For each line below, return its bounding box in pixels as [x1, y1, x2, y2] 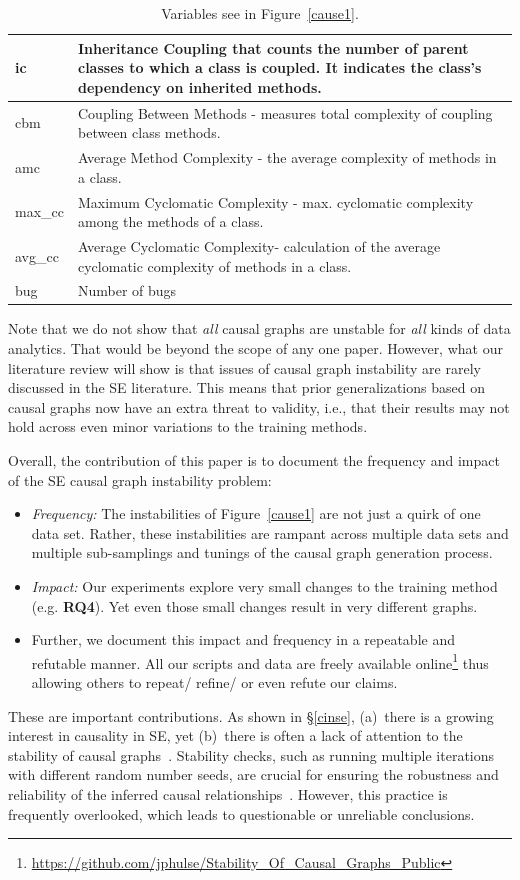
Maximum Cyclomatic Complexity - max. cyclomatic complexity [78, 191, 474, 212]
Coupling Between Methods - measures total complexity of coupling [78, 102, 493, 123]
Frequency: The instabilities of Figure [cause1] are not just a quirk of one [31, 503, 481, 524]
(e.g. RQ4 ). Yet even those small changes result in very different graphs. [31, 595, 478, 616]
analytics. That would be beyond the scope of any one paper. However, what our [8, 338, 503, 359]
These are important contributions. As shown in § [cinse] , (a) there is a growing [8, 705, 494, 726]
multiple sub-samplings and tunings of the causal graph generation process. [31, 542, 493, 563]
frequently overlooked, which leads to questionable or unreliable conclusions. [8, 803, 475, 824]
